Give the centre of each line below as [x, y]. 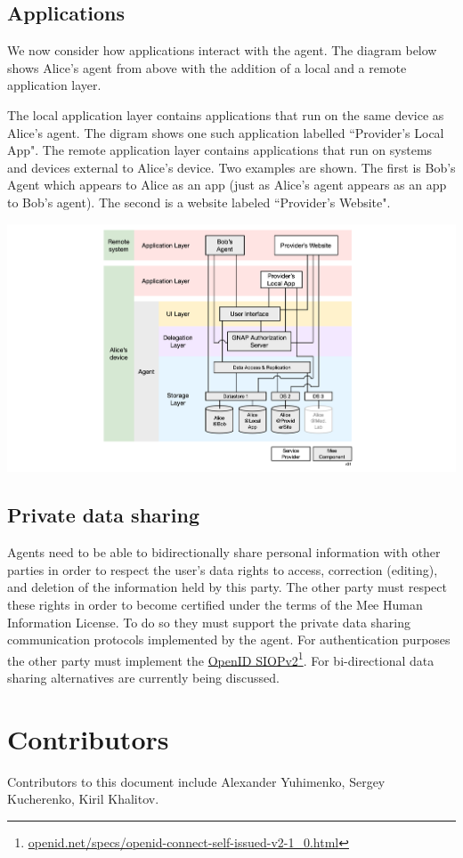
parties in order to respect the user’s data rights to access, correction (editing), [223, 569]
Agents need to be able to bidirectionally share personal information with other [224, 552]
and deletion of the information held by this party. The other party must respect [227, 587]
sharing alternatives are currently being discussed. [143, 677]
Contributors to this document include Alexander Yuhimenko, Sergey [196, 781]
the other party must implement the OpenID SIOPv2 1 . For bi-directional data [221, 659]
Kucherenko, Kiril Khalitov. [83, 799]
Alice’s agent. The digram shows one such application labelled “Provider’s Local [226, 132]
